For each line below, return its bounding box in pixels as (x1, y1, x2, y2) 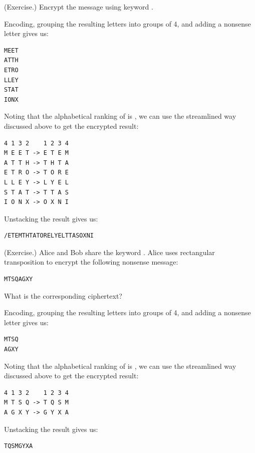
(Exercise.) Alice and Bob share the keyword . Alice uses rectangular (4, 247, 215, 257)
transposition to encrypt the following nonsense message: (4, 257, 178, 267)
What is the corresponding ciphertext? (4, 290, 122, 301)
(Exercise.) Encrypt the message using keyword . (4, 2, 153, 12)
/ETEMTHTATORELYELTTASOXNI (4, 232, 94, 240)
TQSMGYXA (4, 442, 33, 450)
